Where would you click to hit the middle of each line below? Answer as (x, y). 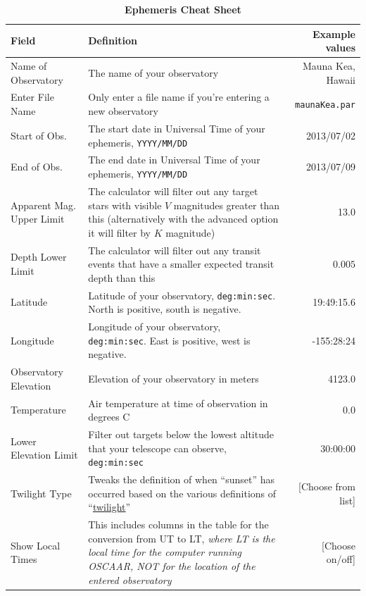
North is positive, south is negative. (165, 309)
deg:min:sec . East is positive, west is (169, 340)
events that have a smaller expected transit (181, 264)
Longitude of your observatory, (154, 327)
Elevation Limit (44, 455)
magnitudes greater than (227, 205)
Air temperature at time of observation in (178, 403)
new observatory (123, 111)
